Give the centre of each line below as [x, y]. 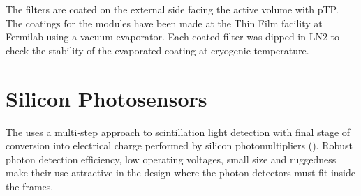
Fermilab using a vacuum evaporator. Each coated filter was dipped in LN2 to [173, 37]
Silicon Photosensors [106, 98]
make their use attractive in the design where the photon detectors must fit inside [181, 173]
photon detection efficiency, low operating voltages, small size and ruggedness [171, 159]
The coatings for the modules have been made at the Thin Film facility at [164, 23]
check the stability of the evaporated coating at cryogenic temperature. [157, 50]
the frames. [30, 186]
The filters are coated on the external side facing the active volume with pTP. [172, 9]
